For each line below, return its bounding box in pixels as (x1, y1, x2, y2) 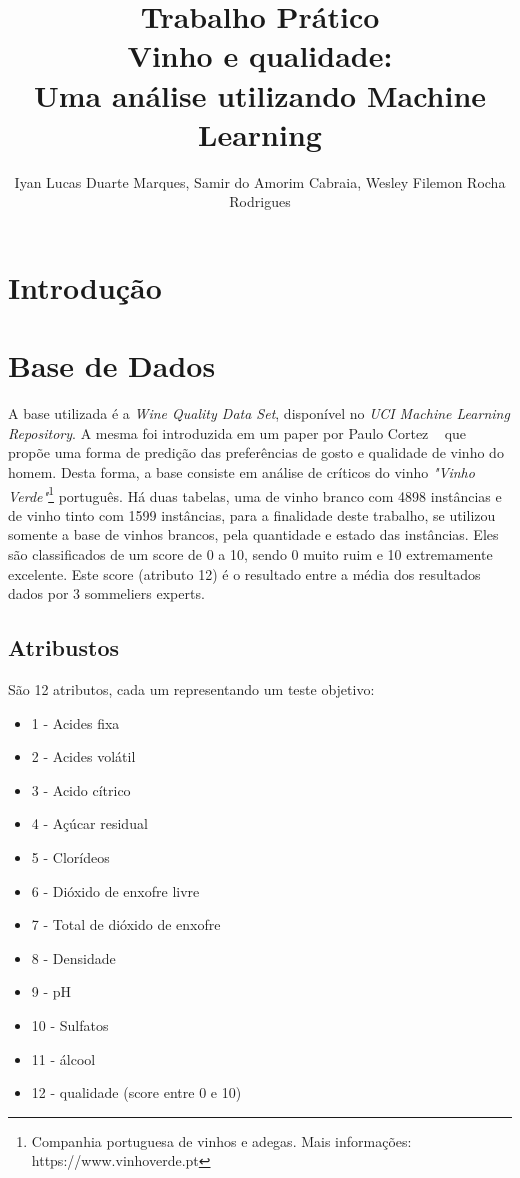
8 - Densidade (31, 947, 116, 968)
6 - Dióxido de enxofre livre (31, 880, 200, 901)
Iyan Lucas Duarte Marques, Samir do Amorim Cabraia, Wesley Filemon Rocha (14, 171, 506, 192)
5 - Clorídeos (31, 846, 110, 867)
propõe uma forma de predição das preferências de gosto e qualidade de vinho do (8, 442, 504, 463)
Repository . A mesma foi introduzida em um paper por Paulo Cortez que (8, 422, 467, 443)
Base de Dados (8, 345, 216, 386)
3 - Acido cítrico (31, 779, 131, 800)
